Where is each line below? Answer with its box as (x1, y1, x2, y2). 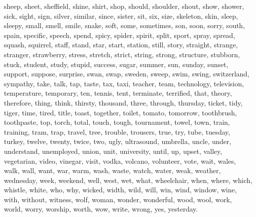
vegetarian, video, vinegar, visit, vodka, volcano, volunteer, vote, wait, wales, (4, 155, 236, 166)
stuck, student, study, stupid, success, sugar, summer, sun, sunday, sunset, (4, 59, 228, 69)
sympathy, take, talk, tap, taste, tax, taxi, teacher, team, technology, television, (4, 78, 244, 88)
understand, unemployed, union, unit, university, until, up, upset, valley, (4, 145, 222, 156)
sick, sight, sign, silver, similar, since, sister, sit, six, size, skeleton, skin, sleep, (4, 10, 238, 21)
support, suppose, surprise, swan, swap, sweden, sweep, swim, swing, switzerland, (4, 69, 250, 79)
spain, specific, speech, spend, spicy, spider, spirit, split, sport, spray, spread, (4, 30, 235, 40)
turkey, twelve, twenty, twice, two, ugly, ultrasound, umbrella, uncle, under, (4, 136, 231, 146)
